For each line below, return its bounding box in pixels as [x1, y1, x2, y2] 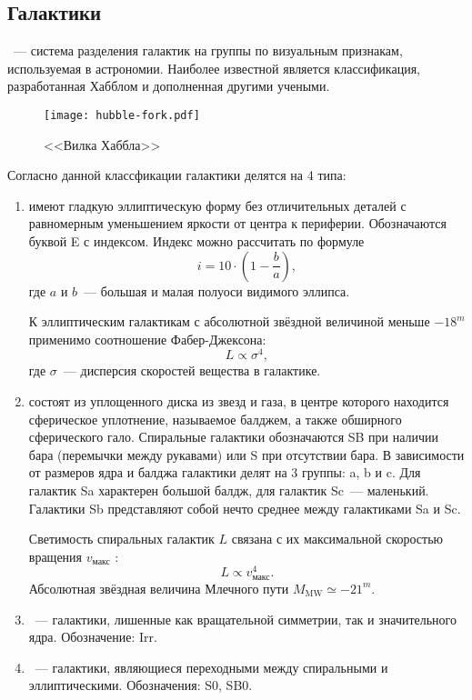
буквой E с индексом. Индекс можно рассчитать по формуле [28, 232, 365, 251]
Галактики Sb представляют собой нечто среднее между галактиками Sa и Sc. [28, 498, 461, 517]
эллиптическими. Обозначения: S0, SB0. [28, 675, 253, 695]
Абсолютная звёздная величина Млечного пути [28, 578, 289, 597]
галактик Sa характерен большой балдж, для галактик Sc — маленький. [28, 481, 429, 500]
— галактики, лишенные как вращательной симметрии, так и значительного [35, 609, 457, 628]
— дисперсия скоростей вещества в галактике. [63, 361, 321, 380]
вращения [28, 546, 83, 565]
